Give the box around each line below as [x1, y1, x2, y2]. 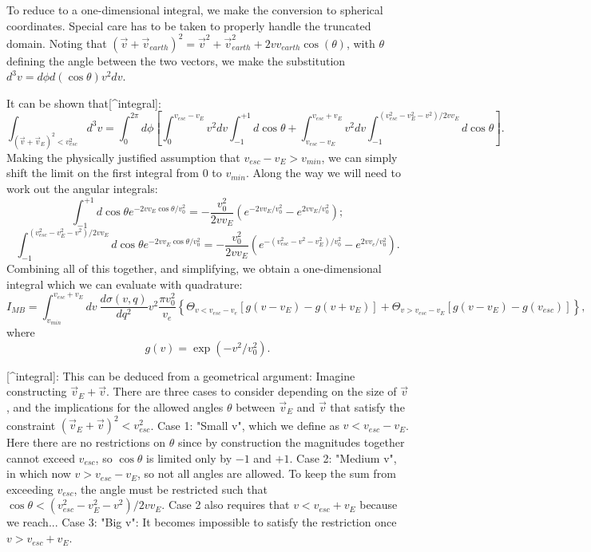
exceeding [6, 480, 54, 497]
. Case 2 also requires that [161, 496, 290, 513]
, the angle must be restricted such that [73, 480, 268, 497]
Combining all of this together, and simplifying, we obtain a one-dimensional [6, 260, 382, 277]
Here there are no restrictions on [6, 434, 166, 451]
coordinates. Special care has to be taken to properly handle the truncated [6, 17, 371, 34]
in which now [6, 465, 71, 482]
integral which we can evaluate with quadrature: [6, 275, 243, 292]
